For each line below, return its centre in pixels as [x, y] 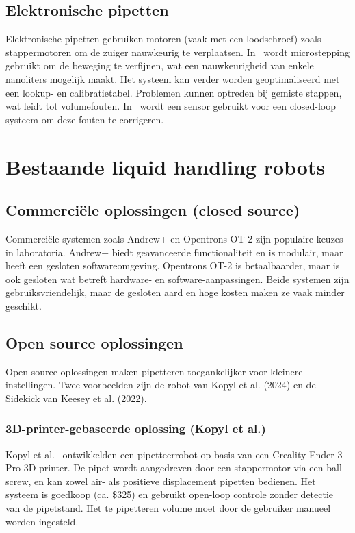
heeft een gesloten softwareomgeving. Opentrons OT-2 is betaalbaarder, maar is [173, 265]
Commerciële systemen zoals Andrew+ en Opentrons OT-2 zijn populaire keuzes [174, 238]
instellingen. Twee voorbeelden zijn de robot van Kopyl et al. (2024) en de [161, 385]
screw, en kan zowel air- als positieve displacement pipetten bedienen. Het [161, 481]
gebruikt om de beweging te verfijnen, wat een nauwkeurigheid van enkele [160, 65]
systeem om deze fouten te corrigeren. [85, 119]
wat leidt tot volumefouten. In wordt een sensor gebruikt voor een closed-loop [171, 106]
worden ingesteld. [42, 521]
